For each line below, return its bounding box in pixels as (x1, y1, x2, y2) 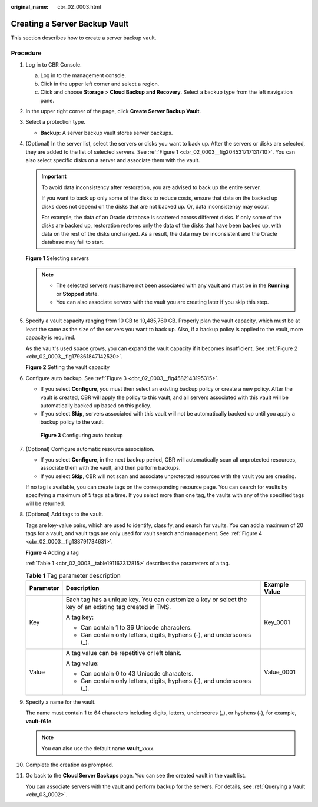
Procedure (11, 49, 42, 57)
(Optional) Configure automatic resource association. (25, 445, 155, 452)
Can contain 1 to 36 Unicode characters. (80, 623, 193, 631)
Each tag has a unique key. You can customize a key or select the (65, 595, 247, 604)
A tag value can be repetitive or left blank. (65, 648, 182, 657)
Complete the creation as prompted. (25, 761, 114, 768)
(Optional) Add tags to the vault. (25, 510, 104, 518)
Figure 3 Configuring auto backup (40, 432, 123, 439)
